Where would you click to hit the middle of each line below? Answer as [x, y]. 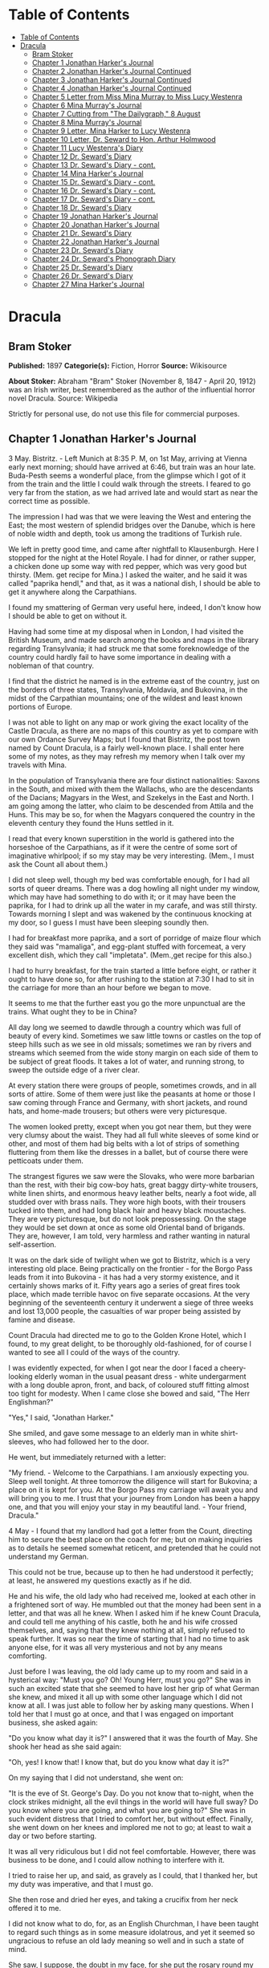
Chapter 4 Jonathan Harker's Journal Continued [112, 88]
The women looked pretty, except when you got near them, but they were [130, 1126]
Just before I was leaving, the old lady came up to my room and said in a [128, 1671]
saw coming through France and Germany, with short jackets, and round [128, 1102]
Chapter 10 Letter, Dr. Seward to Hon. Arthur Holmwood [124, 139]
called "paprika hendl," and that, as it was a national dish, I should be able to [134, 583]
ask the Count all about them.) [58, 864]
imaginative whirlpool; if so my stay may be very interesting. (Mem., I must [131, 856]
